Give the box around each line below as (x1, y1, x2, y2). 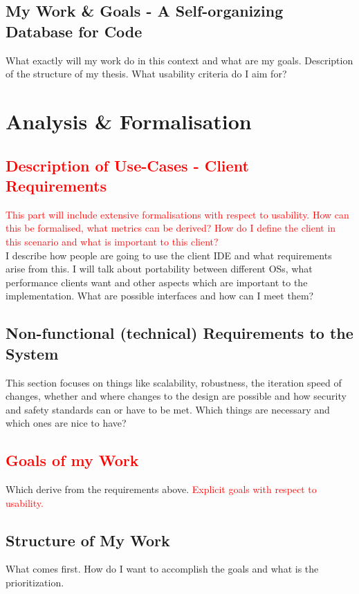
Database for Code (6, 20, 142, 41)
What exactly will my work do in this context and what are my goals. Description (6, 53, 353, 67)
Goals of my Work (6, 449, 139, 471)
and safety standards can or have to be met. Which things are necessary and (6, 402, 330, 416)
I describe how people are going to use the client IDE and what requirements (6, 248, 332, 262)
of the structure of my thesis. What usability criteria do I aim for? (6, 66, 287, 81)
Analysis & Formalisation (6, 106, 252, 135)
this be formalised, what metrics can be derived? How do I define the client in (6, 221, 336, 235)
